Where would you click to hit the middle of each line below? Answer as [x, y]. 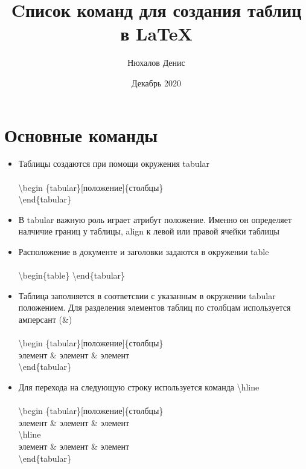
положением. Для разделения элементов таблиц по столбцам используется [155, 307]
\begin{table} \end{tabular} [72, 275]
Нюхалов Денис [156, 63]
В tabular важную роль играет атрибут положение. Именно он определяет [155, 219]
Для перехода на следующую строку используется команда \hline [139, 387]
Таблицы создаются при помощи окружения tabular [114, 163]
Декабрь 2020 [156, 82]
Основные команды [81, 134]
